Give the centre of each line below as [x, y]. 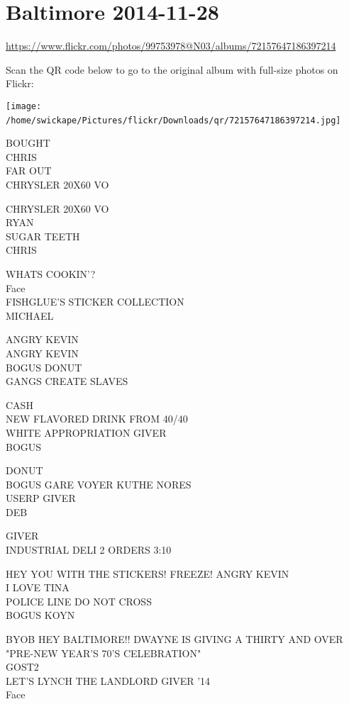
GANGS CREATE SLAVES [67, 381]
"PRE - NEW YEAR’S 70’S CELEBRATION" [104, 653]
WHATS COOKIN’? [51, 273]
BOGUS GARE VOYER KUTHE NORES [99, 484]
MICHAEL [30, 315]
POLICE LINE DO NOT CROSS [79, 601]
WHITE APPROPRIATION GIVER [86, 432]
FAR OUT [29, 171]
